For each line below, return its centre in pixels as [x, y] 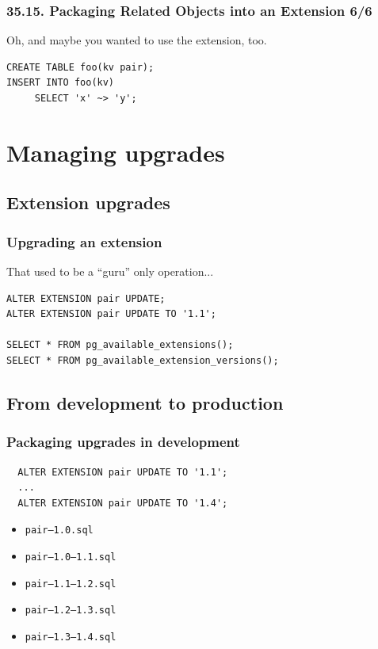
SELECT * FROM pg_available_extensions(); [120, 345]
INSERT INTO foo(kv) [61, 83]
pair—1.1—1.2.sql [71, 584]
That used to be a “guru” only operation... [110, 271]
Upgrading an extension [84, 241]
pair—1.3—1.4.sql [71, 637]
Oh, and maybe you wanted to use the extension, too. [137, 40]
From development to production [145, 402]
